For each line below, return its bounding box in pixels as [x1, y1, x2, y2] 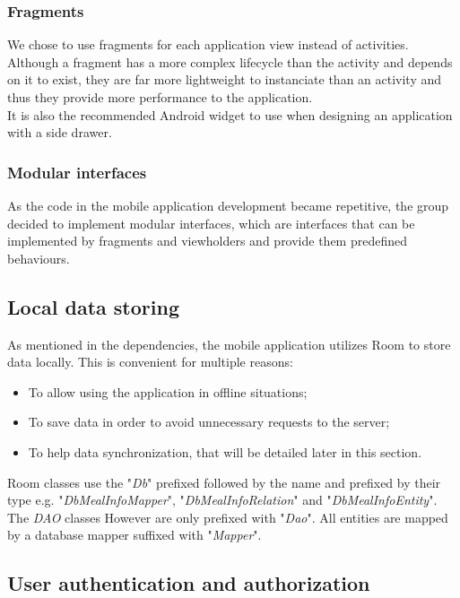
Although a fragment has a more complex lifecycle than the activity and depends [7, 52, 453, 71]
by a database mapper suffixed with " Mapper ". [7, 525, 262, 544]
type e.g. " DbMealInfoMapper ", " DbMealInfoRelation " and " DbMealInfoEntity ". [7, 490, 438, 509]
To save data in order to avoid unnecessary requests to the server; [28, 412, 390, 431]
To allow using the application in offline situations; [28, 382, 308, 401]
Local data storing [7, 292, 179, 320]
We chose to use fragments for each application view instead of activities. [7, 35, 409, 54]
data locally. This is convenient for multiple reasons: [7, 352, 293, 371]
